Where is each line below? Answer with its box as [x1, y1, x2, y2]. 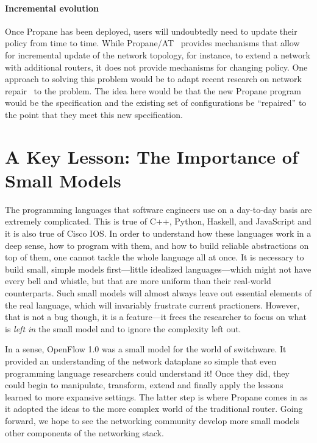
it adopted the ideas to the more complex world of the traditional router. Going [5, 402, 303, 415]
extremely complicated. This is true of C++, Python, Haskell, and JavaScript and [5, 215, 312, 228]
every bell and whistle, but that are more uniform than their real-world [5, 274, 271, 287]
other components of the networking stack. [5, 426, 164, 439]
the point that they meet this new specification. [5, 108, 183, 120]
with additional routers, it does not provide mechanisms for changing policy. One [5, 60, 308, 73]
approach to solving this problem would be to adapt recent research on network [5, 72, 302, 85]
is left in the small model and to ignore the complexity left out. [5, 322, 241, 335]
